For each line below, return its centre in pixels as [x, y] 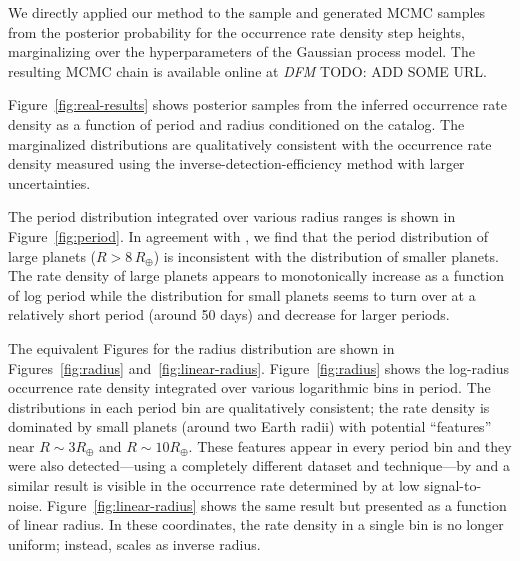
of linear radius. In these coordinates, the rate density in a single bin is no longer [256, 524]
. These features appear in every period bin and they [350, 445]
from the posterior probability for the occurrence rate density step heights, [236, 31]
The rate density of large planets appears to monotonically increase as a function [256, 275]
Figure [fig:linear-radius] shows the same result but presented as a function [276, 504]
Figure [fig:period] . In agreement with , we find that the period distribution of [248, 235]
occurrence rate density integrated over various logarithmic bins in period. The [249, 387]
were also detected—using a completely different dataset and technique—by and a [259, 465]
